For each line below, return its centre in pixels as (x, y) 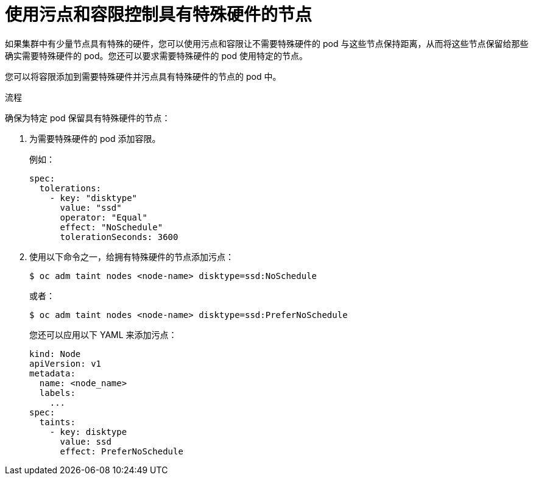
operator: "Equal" (104, 217)
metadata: (52, 373)
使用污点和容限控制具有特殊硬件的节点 (159, 15)
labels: (57, 393)
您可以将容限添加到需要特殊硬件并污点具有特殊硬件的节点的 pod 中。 (143, 76)
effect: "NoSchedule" (111, 227)
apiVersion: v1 (65, 363)
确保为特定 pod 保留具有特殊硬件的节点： (88, 118)
